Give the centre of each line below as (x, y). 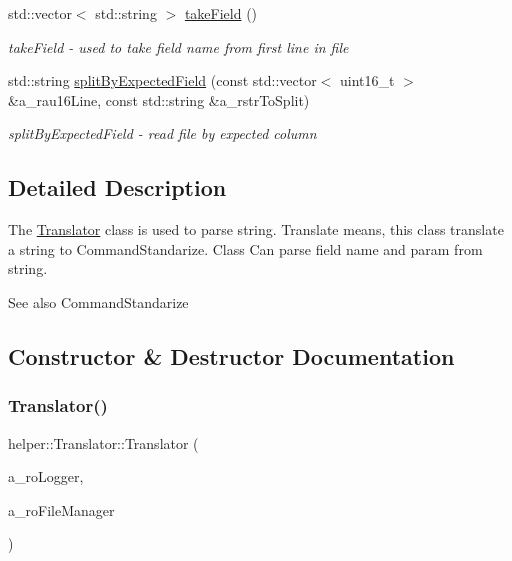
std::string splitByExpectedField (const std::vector (162, 80)
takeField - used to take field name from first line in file (178, 46)
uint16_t (367, 80)
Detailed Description (117, 187)
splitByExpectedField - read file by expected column (162, 133)
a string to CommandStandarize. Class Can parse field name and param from (245, 248)
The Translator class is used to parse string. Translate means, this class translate (256, 229)
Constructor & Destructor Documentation (231, 355)
